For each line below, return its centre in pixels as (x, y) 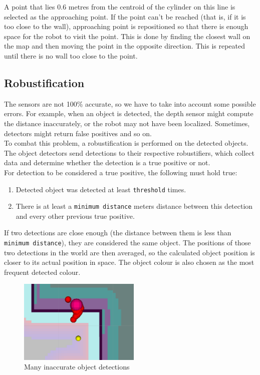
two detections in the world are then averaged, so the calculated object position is (129, 252)
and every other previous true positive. (75, 216)
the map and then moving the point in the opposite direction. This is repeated (124, 46)
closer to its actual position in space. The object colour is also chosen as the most (129, 262)
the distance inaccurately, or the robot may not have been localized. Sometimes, (127, 123)
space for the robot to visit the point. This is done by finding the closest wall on (127, 36)
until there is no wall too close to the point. (71, 55)
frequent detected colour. (42, 272)
